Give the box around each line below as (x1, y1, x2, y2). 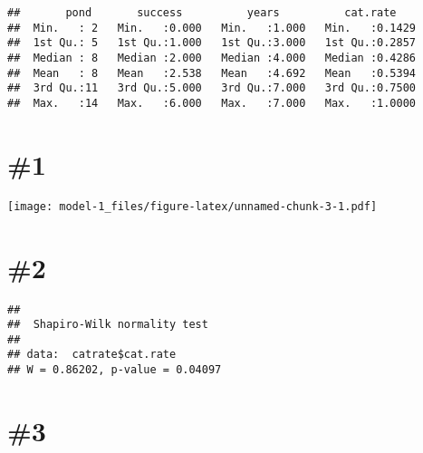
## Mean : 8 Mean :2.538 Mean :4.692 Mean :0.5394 (7, 66, 417, 80)
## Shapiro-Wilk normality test (7, 318, 208, 332)
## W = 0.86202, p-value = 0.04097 (7, 363, 222, 377)
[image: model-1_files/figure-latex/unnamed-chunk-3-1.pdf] (7, 199, 378, 213)
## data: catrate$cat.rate (7, 348, 177, 361)
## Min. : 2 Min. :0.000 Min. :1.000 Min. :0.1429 (7, 21, 417, 34)
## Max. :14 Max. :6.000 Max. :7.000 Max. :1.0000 (7, 96, 417, 110)
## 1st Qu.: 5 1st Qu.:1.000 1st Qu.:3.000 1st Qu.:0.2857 (7, 36, 417, 50)
